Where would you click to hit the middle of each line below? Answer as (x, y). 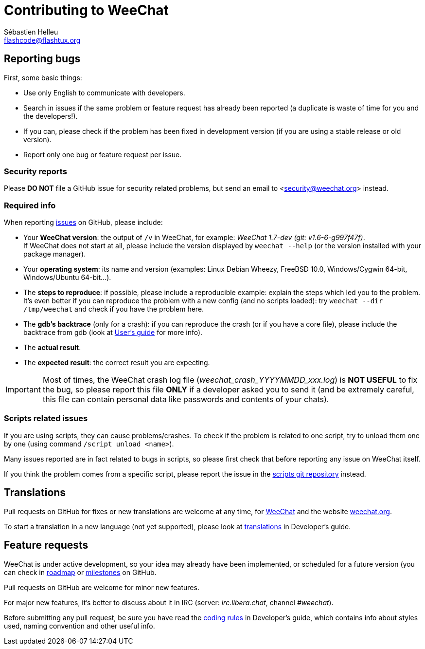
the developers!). (51, 116)
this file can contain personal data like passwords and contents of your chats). (186, 399)
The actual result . (52, 348)
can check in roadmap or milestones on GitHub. (80, 572)
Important (23, 390)
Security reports (35, 171)
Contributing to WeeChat (86, 10)
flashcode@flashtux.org (42, 40)
